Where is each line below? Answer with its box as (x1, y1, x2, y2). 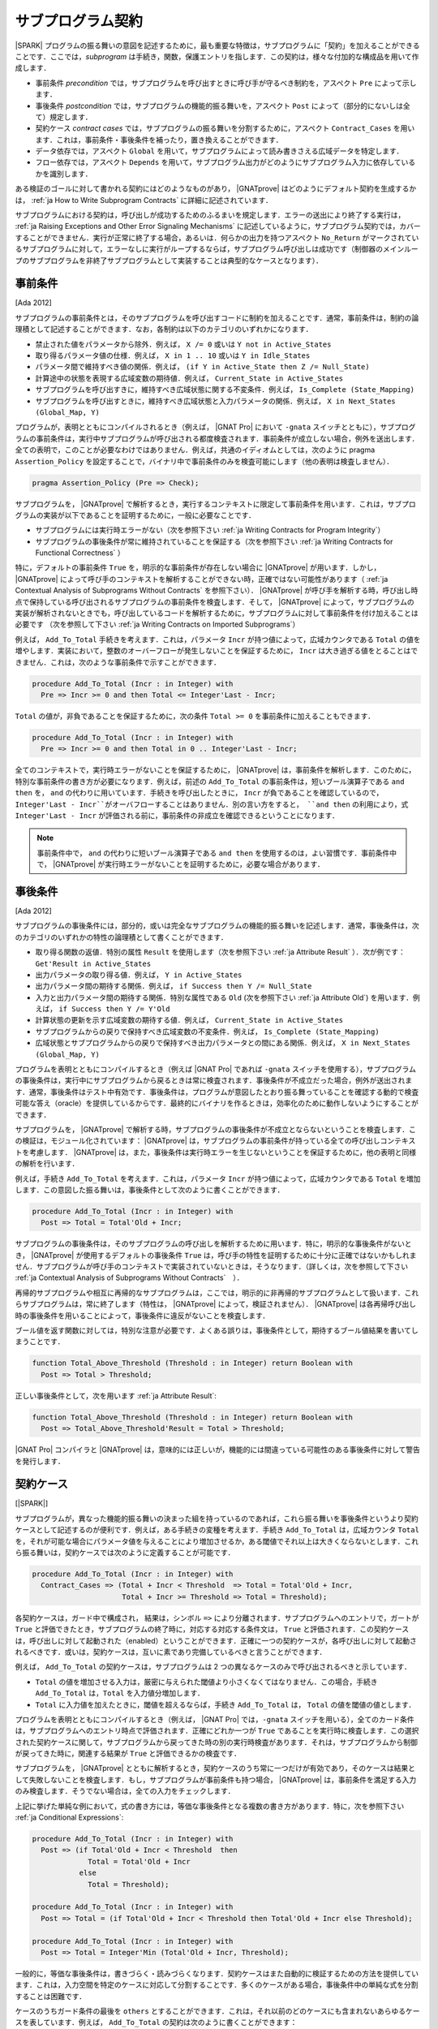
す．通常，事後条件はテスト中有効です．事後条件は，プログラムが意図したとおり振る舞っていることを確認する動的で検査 (15, 1087, 419, 1096)
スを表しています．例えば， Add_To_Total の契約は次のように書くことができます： (15, 2018, 298, 2027)
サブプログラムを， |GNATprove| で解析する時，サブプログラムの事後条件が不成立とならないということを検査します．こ (15, 1125, 417, 1134)
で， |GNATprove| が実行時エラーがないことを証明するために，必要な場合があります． (36, 859, 324, 869)
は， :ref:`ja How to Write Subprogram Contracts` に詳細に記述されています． (15, 195, 273, 205)
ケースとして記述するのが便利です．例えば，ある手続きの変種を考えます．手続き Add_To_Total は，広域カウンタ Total (15, 1525, 419, 1535)
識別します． (49, 169, 92, 179)
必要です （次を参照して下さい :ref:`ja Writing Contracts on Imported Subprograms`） (15, 619, 300, 629)
